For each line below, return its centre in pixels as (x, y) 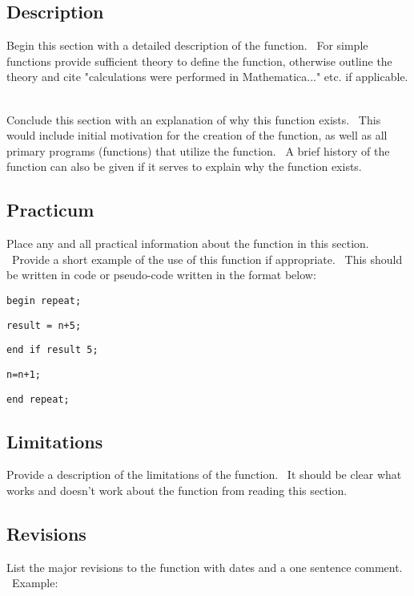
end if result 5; (52, 350)
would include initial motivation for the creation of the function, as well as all (197, 135)
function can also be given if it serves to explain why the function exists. (184, 166)
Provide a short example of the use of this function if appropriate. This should (207, 259)
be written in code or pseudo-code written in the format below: (161, 275)
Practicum (50, 210)
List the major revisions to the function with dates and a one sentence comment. (205, 567)
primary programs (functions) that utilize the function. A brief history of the (198, 150)
